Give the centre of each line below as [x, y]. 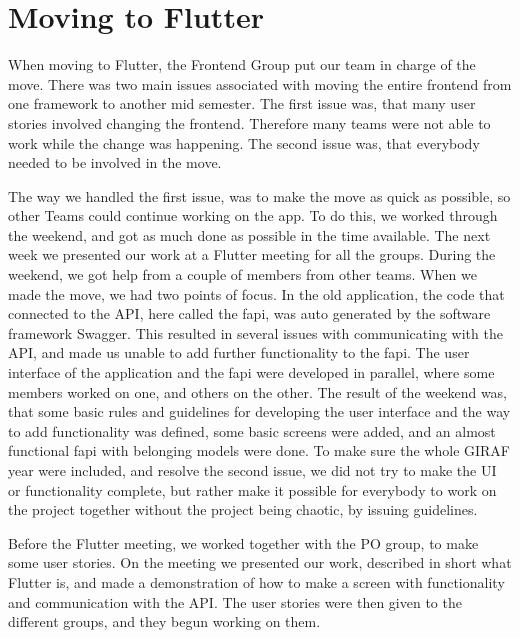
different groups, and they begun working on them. [164, 621]
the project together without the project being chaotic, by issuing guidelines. [243, 509]
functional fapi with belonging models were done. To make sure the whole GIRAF [259, 450]
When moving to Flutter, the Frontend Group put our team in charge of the [242, 64]
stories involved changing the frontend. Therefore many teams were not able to [249, 122]
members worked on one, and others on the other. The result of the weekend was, [257, 391]
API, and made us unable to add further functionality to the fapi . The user [239, 352]
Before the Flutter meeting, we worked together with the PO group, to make [243, 542]
